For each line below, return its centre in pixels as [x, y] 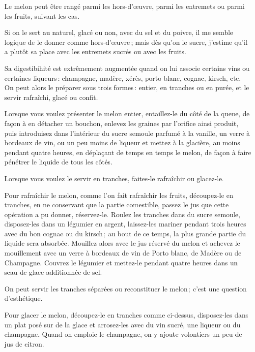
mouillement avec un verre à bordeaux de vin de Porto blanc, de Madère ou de [123, 253]
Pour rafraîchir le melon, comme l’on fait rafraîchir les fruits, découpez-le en [119, 195]
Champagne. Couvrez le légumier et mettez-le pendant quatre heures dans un [121, 262]
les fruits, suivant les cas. [42, 16]
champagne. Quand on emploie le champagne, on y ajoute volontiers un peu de [123, 334]
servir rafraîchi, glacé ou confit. [51, 97]
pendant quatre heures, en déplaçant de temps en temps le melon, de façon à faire [128, 152]
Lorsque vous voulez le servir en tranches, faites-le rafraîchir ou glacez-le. [114, 178]
